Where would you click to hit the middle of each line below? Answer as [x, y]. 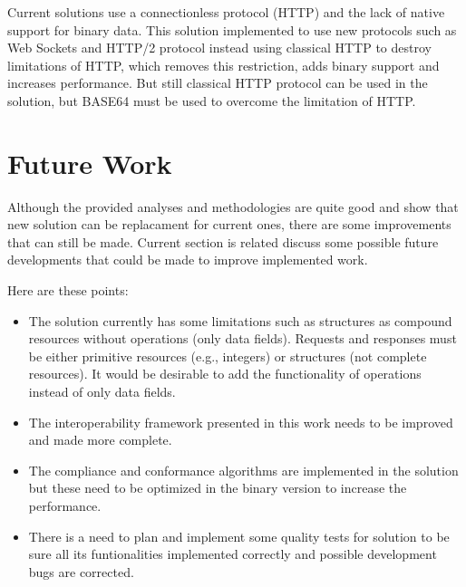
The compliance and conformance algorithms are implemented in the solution [243, 470]
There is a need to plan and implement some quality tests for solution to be [239, 536]
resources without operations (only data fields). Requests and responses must [243, 338]
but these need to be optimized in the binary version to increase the [218, 488]
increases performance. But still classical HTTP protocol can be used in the [218, 83]
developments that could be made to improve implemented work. [188, 260]
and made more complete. [100, 440]
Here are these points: [68, 290]
